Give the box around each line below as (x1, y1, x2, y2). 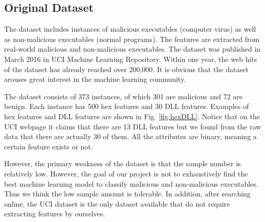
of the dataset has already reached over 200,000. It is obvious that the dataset (4, 63, 249, 74)
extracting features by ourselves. (4, 208, 105, 219)
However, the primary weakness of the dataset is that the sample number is (4, 158, 241, 169)
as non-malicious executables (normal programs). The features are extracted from (4, 33, 260, 44)
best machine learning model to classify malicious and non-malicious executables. (4, 178, 258, 189)
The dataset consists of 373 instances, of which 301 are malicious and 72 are (4, 91, 243, 101)
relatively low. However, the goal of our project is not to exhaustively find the (4, 168, 248, 179)
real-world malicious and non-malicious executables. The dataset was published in (4, 43, 261, 54)
